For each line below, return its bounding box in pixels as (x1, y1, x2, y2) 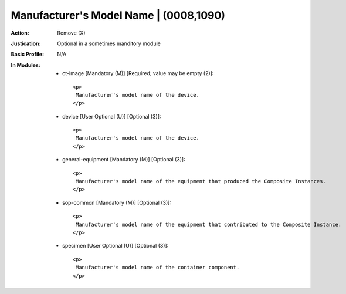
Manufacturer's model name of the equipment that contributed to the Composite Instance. (75, 221, 342, 228)
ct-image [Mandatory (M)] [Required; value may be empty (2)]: (62, 70, 214, 77)
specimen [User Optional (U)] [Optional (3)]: (62, 242, 169, 249)
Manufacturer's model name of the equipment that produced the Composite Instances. (75, 178, 327, 185)
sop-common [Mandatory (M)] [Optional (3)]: (62, 199, 171, 206)
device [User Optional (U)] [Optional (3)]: (62, 113, 161, 120)
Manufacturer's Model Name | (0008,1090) (11, 9, 226, 22)
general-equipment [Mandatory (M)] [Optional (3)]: (62, 156, 185, 163)
